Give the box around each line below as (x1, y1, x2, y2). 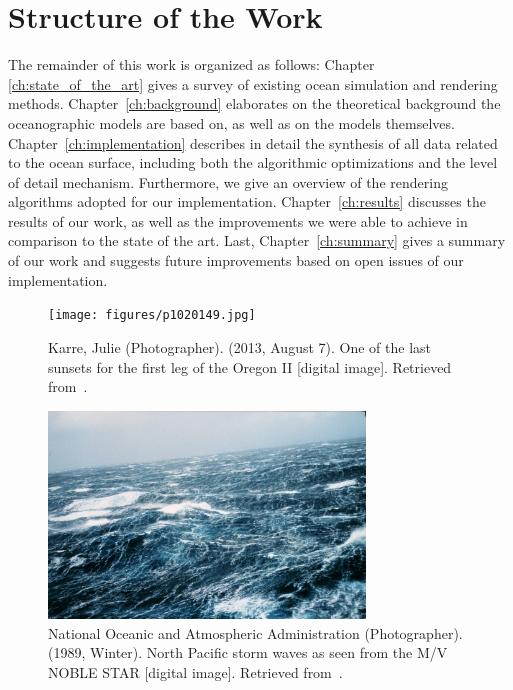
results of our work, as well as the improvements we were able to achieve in (8, 210, 468, 231)
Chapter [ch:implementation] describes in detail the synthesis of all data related (8, 132, 498, 153)
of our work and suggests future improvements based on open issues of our (8, 250, 464, 271)
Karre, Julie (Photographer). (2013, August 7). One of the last (48, 336, 432, 357)
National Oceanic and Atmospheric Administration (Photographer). (48, 622, 463, 643)
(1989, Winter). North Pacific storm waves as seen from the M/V (48, 642, 448, 663)
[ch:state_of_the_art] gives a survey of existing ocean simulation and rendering (8, 73, 498, 94)
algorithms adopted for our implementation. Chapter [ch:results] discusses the (8, 191, 486, 212)
